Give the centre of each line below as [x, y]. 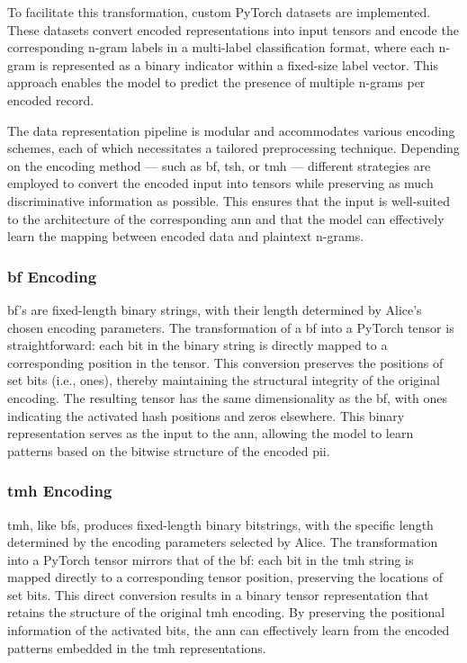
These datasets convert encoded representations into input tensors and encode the [233, 29]
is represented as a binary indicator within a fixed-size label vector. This [238, 64]
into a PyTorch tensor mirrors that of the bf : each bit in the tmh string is [211, 559]
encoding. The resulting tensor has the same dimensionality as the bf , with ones [228, 397]
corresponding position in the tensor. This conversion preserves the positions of [225, 362]
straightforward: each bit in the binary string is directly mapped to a [198, 345]
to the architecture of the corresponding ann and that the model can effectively [226, 218]
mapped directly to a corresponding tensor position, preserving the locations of [225, 577]
